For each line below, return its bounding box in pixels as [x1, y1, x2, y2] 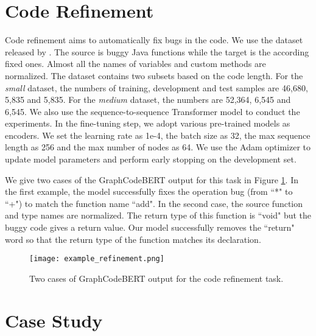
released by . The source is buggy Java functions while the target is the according [5, 45, 309, 58]
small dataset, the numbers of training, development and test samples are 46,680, [5, 81, 308, 94]
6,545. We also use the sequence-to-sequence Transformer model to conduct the [5, 105, 300, 117]
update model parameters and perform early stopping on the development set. [5, 153, 297, 166]
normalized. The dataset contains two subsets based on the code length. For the [5, 69, 303, 82]
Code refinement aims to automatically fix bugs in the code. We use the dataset [5, 33, 303, 46]
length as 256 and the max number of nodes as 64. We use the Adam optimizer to [5, 141, 311, 153]
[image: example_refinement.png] [29, 254, 164, 264]
